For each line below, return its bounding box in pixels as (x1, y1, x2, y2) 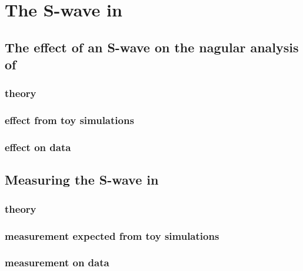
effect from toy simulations (5, 113, 134, 128)
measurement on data (5, 255, 109, 270)
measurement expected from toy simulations (5, 228, 219, 243)
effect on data (5, 140, 71, 155)
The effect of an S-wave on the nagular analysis (5, 38, 299, 56)
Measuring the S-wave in (5, 170, 159, 189)
